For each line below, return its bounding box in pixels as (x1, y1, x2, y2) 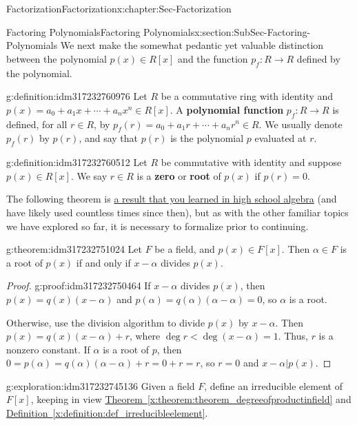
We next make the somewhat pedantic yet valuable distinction (60, 38, 324, 52)
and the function (178, 51, 248, 65)
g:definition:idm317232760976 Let (6, 89, 147, 103)
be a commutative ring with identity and (161, 89, 334, 103)
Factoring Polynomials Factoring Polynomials (6, 24, 195, 39)
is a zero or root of (136, 168, 221, 183)
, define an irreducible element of (204, 378, 343, 393)
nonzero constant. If (6, 342, 90, 356)
